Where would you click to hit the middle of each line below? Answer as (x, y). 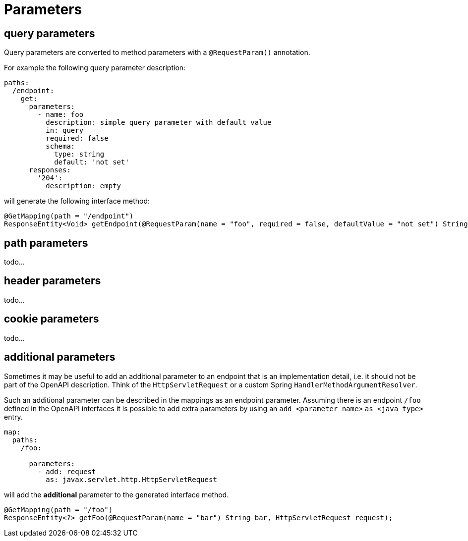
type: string (79, 154)
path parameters (46, 243)
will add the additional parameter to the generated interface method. (117, 494)
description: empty (84, 186)
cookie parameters (52, 319)
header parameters (53, 281)
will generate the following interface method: (77, 201)
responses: (50, 170)
